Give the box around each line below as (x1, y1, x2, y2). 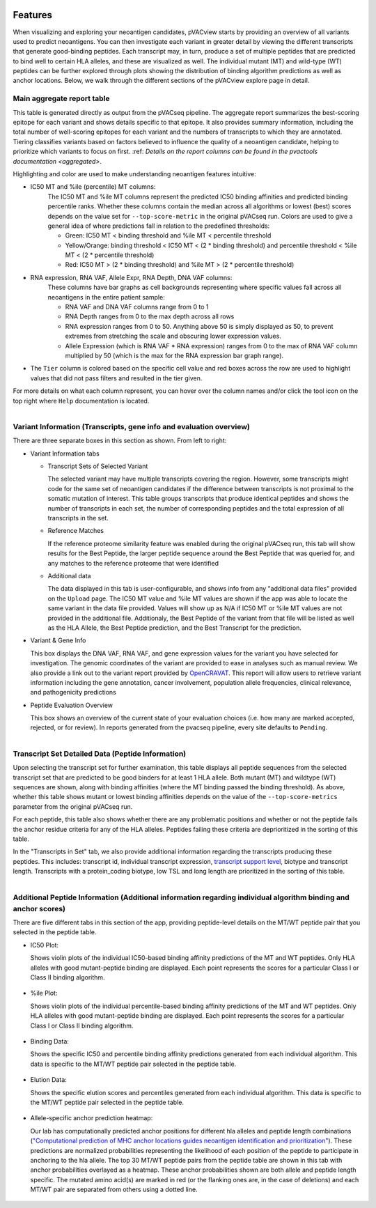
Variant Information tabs (30, 449, 100, 458)
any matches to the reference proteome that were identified (47, 559, 219, 567)
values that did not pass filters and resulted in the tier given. (30, 373, 203, 382)
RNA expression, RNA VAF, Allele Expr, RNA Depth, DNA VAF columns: (30, 273, 233, 281)
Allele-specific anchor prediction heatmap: (30, 1114, 153, 1122)
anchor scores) (13, 904, 66, 913)
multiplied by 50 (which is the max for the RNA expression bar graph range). (65, 351, 284, 359)
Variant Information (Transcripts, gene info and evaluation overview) (13, 421, 250, 431)
